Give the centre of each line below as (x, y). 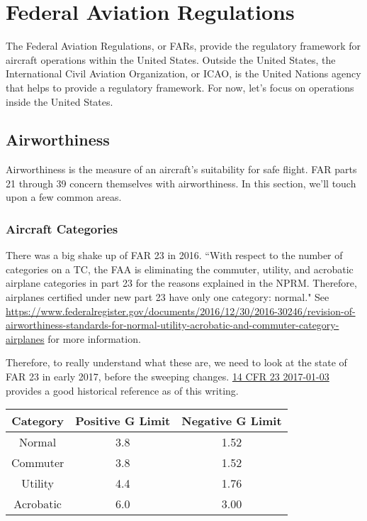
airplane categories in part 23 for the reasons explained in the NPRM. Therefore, (181, 283)
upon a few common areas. (64, 197)
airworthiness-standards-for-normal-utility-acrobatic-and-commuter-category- (173, 325)
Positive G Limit (123, 421)
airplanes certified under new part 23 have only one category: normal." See (168, 297)
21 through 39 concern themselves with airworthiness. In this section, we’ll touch (181, 183)
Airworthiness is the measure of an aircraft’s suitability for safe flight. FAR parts (181, 169)
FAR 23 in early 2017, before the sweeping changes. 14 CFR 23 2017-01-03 (168, 377)
